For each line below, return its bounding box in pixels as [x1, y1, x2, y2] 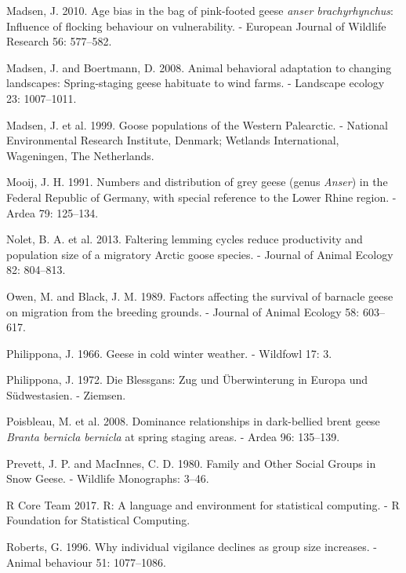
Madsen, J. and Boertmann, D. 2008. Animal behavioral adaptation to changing [6, 59, 392, 75]
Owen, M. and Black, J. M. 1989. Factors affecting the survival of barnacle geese [6, 287, 393, 304]
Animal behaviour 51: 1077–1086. [6, 553, 166, 570]
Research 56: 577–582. [6, 33, 112, 49]
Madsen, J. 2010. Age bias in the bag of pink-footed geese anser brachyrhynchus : [6, 2, 393, 18]
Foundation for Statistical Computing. [6, 512, 190, 528]
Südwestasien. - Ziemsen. [6, 386, 126, 403]
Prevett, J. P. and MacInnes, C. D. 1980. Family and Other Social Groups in [6, 454, 376, 471]
